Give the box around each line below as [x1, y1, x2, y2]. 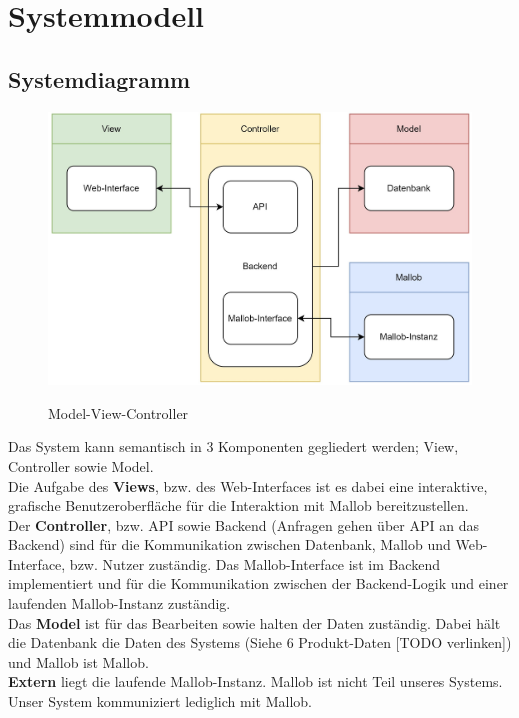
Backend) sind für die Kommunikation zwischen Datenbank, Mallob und [8, 534, 451, 555]
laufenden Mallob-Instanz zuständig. [8, 593, 231, 614]
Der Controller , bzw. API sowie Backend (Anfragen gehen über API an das [8, 514, 479, 535]
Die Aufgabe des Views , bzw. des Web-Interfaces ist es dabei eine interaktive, [8, 475, 488, 496]
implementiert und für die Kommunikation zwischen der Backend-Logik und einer [8, 573, 509, 594]
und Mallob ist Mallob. [8, 651, 149, 672]
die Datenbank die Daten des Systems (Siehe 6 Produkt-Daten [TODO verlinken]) [8, 632, 512, 653]
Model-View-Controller [48, 402, 189, 423]
